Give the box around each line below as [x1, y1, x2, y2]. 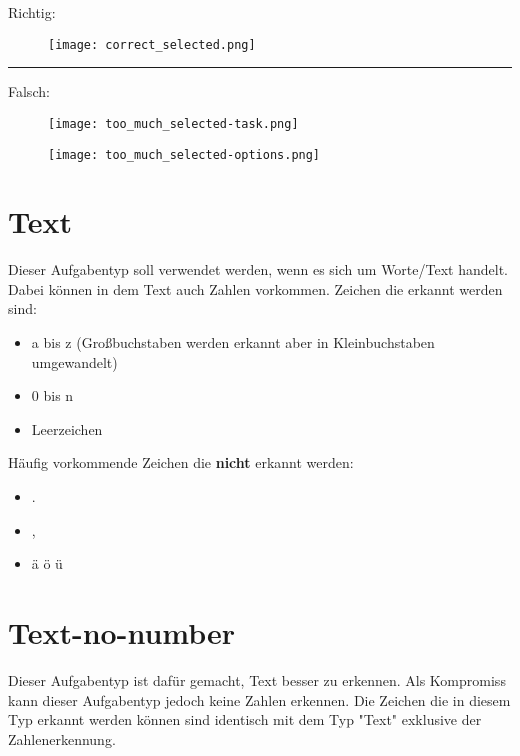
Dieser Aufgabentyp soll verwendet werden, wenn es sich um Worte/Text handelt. [8, 259, 508, 280]
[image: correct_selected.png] [48, 37, 256, 52]
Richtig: [8, 2, 56, 22]
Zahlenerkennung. [8, 728, 116, 749]
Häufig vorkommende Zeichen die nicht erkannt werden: [8, 452, 354, 473]
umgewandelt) [31, 351, 118, 372]
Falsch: [8, 81, 50, 102]
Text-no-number [8, 612, 236, 652]
